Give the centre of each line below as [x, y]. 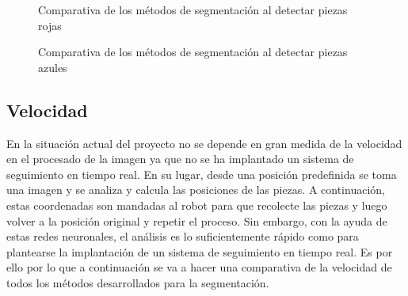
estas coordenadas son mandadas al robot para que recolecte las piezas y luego [197, 205]
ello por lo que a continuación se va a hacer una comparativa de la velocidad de [199, 267]
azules [53, 67]
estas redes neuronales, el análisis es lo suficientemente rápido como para [183, 236]
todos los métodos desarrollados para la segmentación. [138, 282]
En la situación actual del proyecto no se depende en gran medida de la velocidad [204, 143]
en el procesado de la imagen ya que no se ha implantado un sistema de [180, 159]
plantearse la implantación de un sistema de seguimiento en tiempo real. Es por [200, 251]
